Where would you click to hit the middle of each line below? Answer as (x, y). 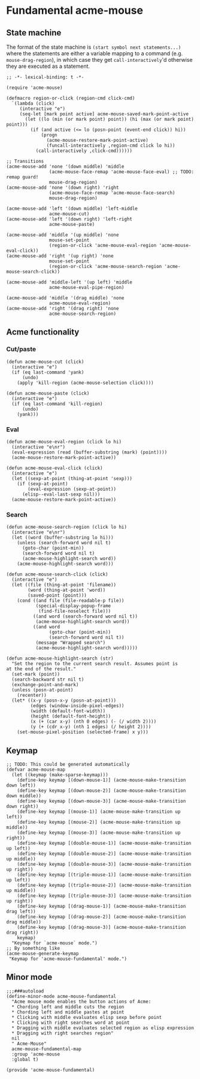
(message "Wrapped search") (71, 643)
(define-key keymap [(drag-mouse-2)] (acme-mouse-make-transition (101, 917)
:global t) (25, 1059)
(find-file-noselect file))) (75, 611)
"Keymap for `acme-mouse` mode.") (54, 943)
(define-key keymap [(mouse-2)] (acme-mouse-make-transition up (99, 822)
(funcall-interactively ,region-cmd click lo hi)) (111, 145)
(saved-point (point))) (57, 595)
